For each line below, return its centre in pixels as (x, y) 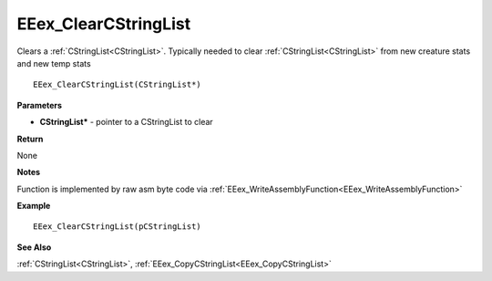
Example (34, 206)
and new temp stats (54, 63)
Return (30, 139)
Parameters (40, 105)
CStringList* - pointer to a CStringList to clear (126, 122)
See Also (34, 247)
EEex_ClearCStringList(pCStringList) (118, 227)
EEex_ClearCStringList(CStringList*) (118, 85)
